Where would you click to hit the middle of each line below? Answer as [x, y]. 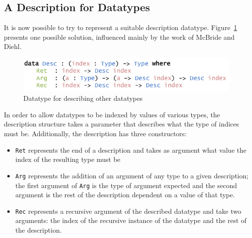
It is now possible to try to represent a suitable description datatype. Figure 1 [121, 27]
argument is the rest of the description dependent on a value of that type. [125, 195]
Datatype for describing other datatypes [83, 98]
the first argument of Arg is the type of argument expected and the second [126, 185]
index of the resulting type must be [68, 159]
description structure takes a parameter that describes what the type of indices [122, 124]
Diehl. [13, 46]
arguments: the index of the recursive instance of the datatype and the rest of [131, 220]
